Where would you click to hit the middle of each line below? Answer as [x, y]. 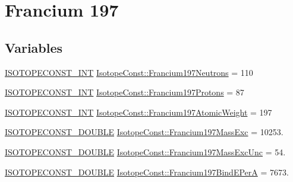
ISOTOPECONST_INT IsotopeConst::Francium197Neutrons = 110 [129, 72]
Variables [34, 47]
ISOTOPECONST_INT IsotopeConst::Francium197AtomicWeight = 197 [138, 112]
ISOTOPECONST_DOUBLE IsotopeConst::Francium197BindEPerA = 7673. [147, 172]
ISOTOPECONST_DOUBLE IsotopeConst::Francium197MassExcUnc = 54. [145, 151]
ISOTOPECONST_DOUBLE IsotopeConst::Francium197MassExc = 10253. [144, 132]
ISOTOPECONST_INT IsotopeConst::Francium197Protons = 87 [125, 92]
